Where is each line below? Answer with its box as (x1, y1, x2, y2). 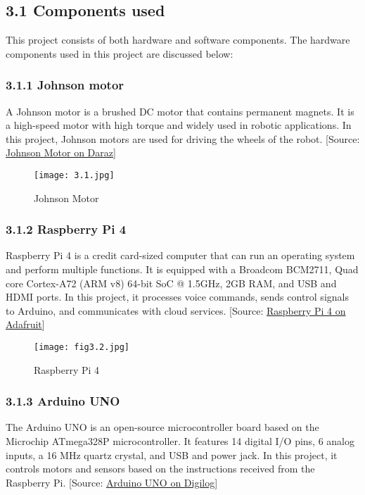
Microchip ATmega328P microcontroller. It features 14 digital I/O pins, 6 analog (6, 434, 355, 449)
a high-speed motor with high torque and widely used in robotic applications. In (6, 118, 352, 132)
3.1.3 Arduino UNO (6, 392, 120, 410)
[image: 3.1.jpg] (34, 170, 115, 180)
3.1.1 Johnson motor (6, 76, 124, 94)
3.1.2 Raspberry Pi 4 (6, 220, 127, 238)
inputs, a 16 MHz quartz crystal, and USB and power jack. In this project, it (6, 447, 338, 462)
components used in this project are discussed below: (6, 46, 233, 61)
